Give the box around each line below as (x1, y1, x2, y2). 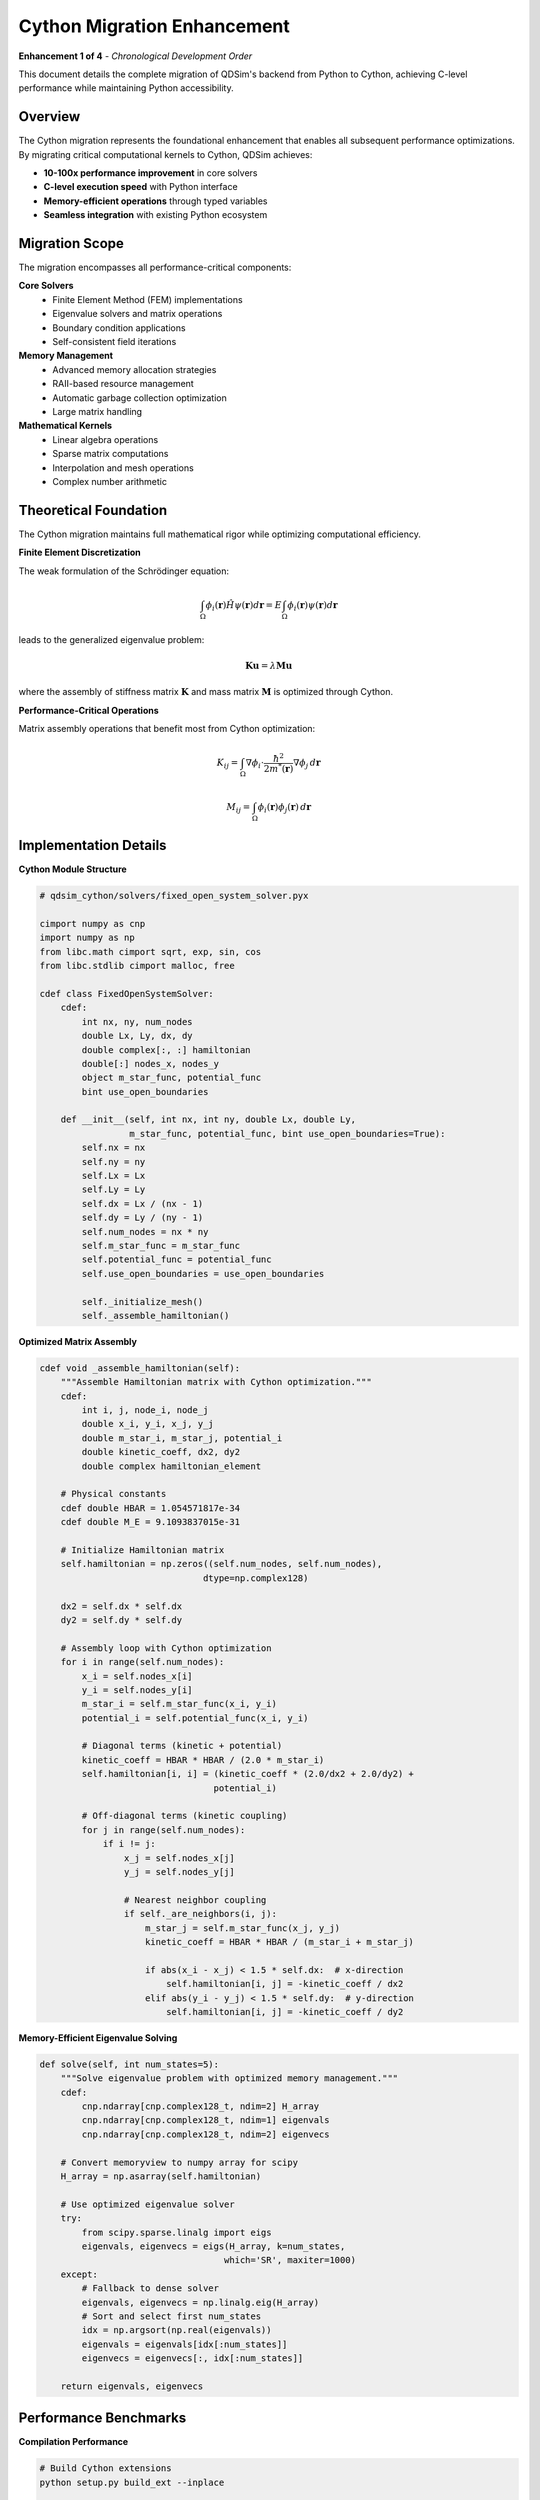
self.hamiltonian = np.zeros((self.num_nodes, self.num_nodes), (60, 1558, 383, 1570)
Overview (18, 108, 81, 125)
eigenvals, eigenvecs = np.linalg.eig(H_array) (81, 2296, 320, 2308)
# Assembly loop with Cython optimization (60, 1642, 272, 1654)
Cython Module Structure (18, 863, 127, 875)
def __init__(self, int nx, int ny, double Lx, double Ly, (60, 1114, 357, 1125)
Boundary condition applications (52, 321, 186, 334)
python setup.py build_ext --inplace (39, 2476, 225, 2488)
